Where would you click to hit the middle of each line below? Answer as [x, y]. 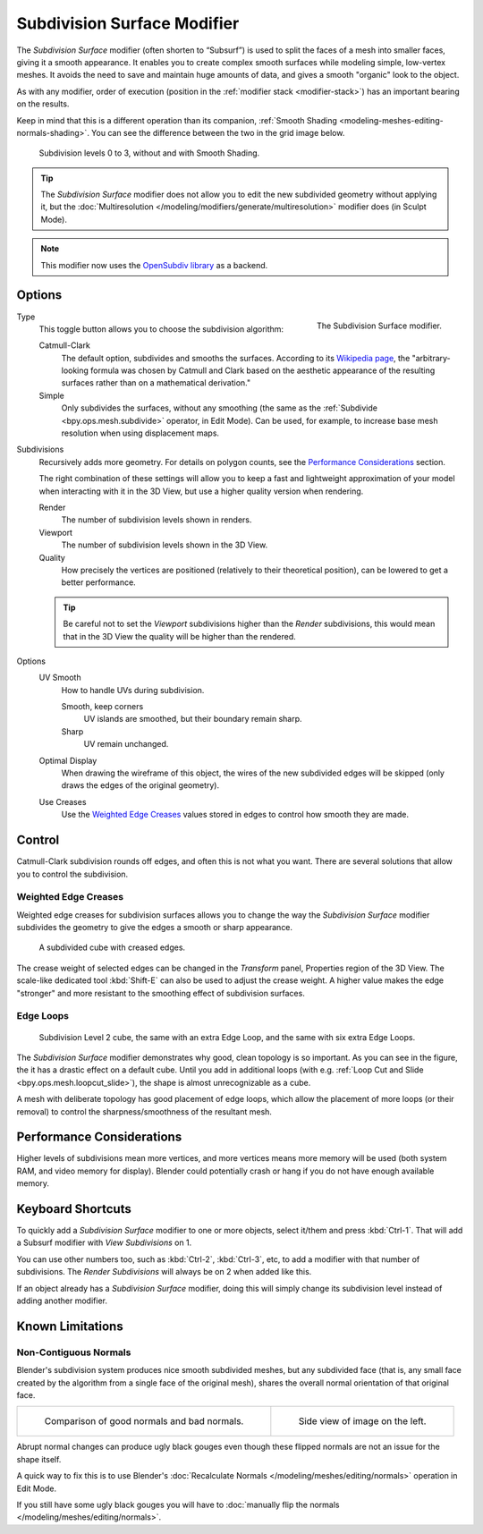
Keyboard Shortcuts [74, 1209]
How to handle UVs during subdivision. [133, 690]
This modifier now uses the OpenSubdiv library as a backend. [154, 265]
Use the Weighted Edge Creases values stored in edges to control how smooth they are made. [235, 815]
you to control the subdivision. [72, 874]
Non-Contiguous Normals [74, 1352]
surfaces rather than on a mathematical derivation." [156, 383]
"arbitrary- [431, 358]
